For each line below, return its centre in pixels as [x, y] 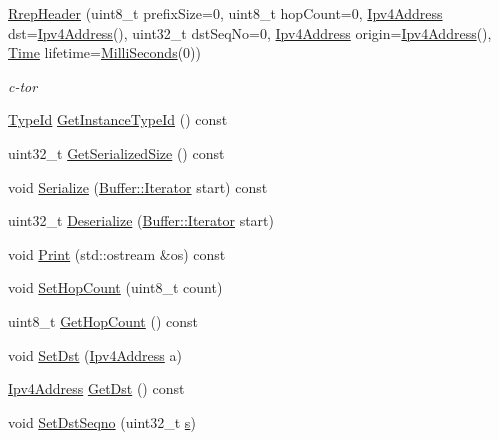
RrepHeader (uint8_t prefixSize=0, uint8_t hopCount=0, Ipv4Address [225, 13]
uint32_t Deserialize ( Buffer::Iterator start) [141, 220]
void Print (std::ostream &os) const [117, 253]
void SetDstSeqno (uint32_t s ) [102, 421]
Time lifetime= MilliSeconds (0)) [105, 52]
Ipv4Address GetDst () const [96, 388]
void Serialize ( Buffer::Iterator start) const [138, 186]
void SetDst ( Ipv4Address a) [95, 354]
